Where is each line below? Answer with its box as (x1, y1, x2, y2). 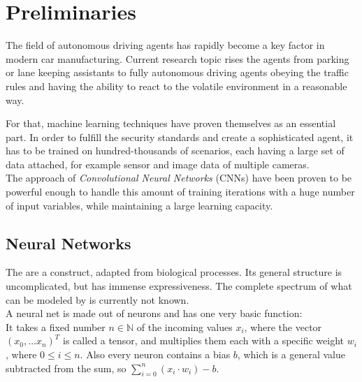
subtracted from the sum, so (6, 360, 126, 375)
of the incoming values (136, 319, 233, 334)
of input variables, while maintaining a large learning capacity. (6, 198, 273, 212)
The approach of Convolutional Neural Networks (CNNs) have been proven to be (6, 170, 352, 185)
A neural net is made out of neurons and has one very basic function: (6, 306, 303, 321)
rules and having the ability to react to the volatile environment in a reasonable (6, 78, 347, 93)
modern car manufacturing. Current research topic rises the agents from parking (6, 51, 349, 66)
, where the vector (244, 319, 322, 334)
